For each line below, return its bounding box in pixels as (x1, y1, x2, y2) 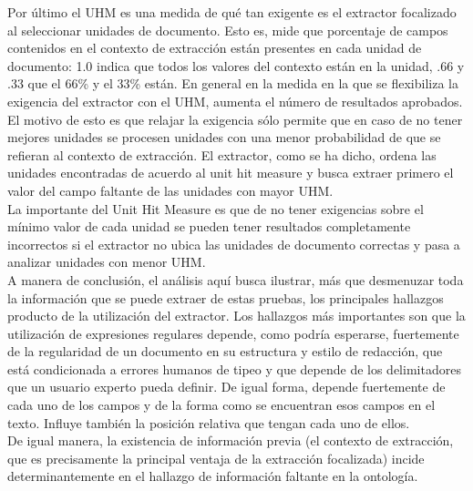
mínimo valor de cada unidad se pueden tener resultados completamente (7, 217, 411, 236)
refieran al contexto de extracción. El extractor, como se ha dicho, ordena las (7, 145, 437, 164)
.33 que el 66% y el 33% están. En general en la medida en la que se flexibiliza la (7, 74, 458, 93)
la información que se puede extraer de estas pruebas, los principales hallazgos (7, 288, 444, 307)
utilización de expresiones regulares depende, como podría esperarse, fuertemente (7, 323, 459, 343)
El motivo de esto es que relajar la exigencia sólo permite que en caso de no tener (7, 109, 463, 128)
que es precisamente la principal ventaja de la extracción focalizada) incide (7, 448, 425, 467)
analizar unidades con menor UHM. (7, 252, 206, 271)
